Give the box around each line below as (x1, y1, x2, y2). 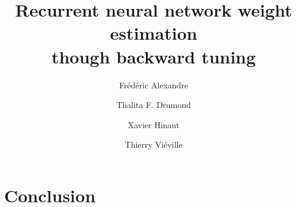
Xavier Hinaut (128, 118, 180, 130)
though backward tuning (51, 44, 256, 68)
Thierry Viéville (125, 138, 183, 151)
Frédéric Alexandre (119, 78, 189, 91)
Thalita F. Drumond (116, 98, 191, 111)
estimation (110, 21, 198, 45)
